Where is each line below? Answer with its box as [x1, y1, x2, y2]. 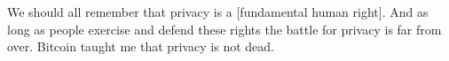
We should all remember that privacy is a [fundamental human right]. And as [7, 3, 429, 20]
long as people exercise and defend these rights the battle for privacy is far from [7, 19, 442, 38]
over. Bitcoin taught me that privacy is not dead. [7, 37, 274, 56]
